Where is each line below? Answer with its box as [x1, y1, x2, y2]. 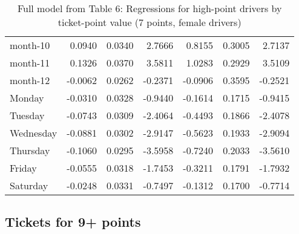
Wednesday [10, 126, 57, 140]
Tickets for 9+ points [5, 212, 141, 231]
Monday [10, 91, 44, 105]
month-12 [10, 73, 50, 87]
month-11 [10, 56, 50, 70]
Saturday [10, 178, 48, 192]
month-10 [10, 38, 50, 52]
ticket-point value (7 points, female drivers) [57, 15, 241, 29]
